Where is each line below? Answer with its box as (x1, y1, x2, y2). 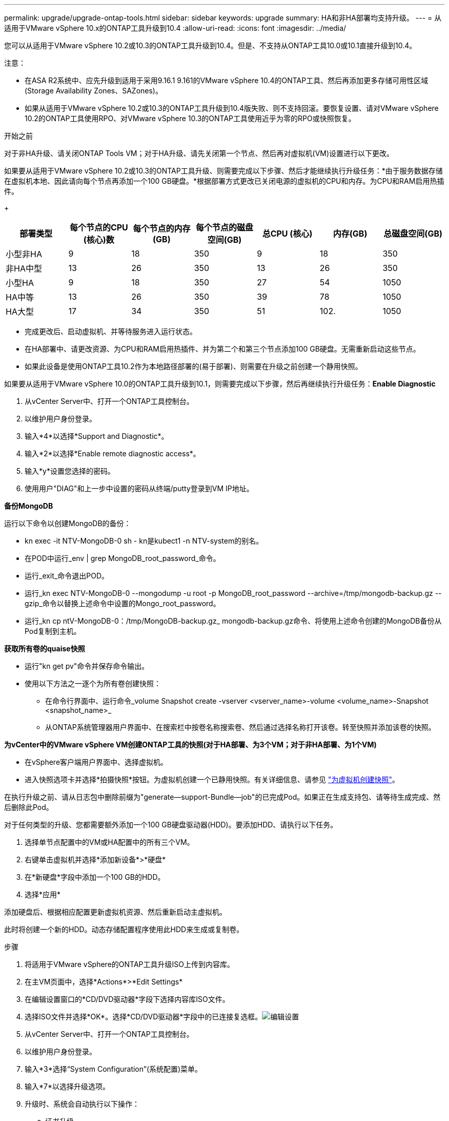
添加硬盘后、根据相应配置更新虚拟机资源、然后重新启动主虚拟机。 (4, 907, 227, 916)
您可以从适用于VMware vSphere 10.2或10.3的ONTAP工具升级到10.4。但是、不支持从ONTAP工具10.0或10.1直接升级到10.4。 (4, 41, 417, 50)
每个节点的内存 (133, 223, 191, 234)
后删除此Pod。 (4, 803, 53, 811)
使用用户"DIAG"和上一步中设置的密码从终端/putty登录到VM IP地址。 (25, 484, 254, 493)
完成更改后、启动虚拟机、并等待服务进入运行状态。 (25, 327, 197, 336)
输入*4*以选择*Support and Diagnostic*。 (25, 432, 169, 440)
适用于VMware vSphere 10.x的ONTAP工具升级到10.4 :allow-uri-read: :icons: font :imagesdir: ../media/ (4, 24, 346, 32)
